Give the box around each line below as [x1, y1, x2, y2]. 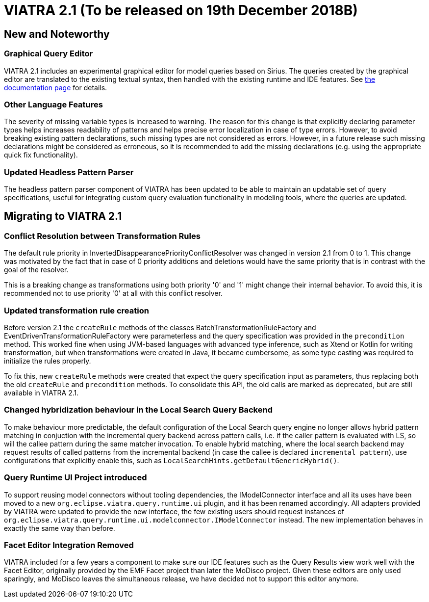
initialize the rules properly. [4, 357, 91, 366]
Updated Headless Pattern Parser [4, 167, 134, 177]
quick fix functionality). [4, 151, 78, 159]
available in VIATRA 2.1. [4, 389, 79, 397]
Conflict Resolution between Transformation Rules [4, 231, 201, 241]
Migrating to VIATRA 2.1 [4, 210, 122, 223]
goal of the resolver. [4, 265, 69, 274]
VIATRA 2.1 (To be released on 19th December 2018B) [4, 2, 358, 19]
